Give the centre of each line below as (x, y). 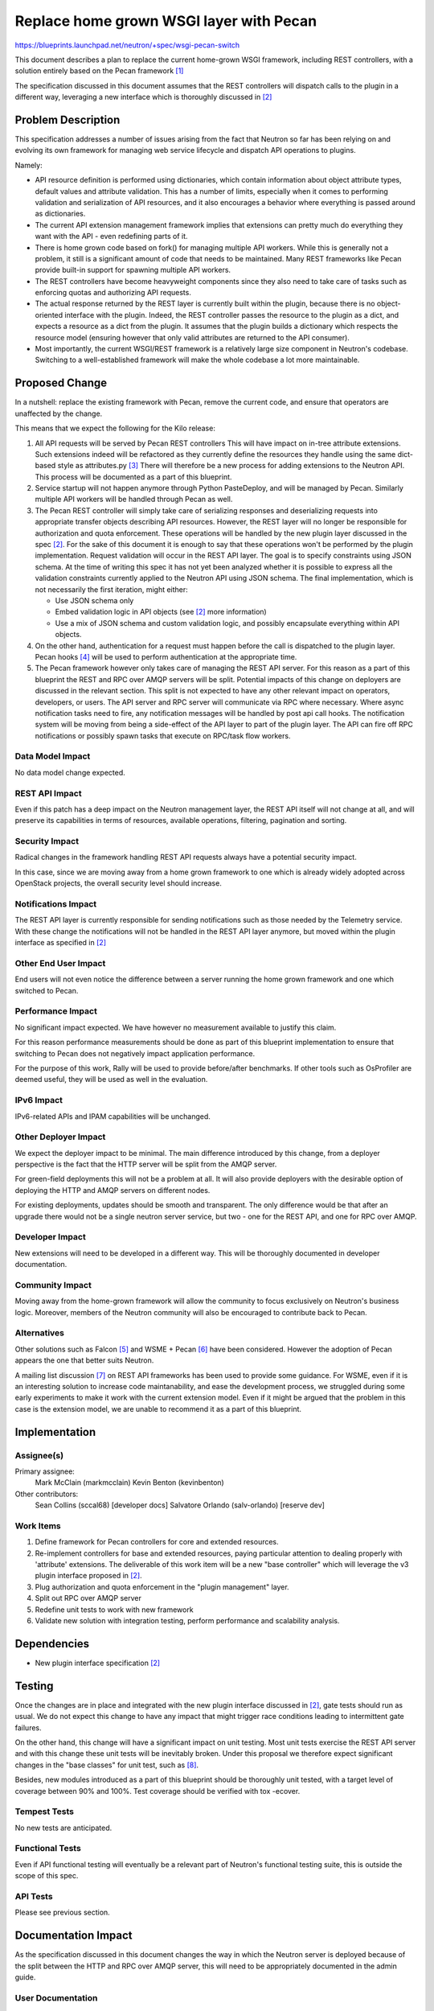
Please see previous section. (62, 1912)
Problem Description (68, 119)
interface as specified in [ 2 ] (60, 943)
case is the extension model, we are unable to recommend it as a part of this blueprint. (158, 1409)
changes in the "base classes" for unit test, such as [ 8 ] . (107, 1765)
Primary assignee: (45, 1471)
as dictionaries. (60, 214)
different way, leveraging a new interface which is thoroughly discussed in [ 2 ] (143, 97)
